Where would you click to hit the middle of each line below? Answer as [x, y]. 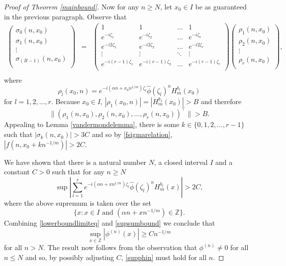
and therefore [221, 101]
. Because [66, 101]
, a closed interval [181, 162]
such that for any [78, 172]
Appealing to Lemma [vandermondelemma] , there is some [92, 124]
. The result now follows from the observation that [120, 247]
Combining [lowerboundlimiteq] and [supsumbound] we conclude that [110, 223]
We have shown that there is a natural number [75, 162]
